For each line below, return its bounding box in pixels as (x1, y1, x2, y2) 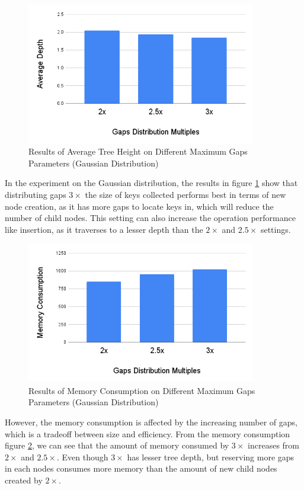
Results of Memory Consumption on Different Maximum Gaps (28, 384, 255, 396)
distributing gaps (5, 188, 66, 201)
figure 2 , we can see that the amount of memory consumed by (5, 439, 229, 451)
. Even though (56, 450, 108, 463)
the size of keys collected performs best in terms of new (85, 188, 286, 201)
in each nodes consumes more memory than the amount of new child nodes (5, 462, 277, 475)
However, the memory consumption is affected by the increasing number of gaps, (5, 415, 297, 428)
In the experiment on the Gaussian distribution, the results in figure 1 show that (5, 177, 298, 189)
